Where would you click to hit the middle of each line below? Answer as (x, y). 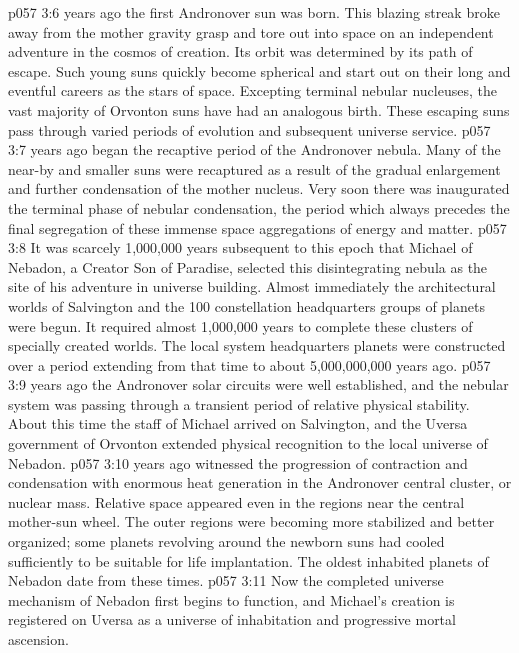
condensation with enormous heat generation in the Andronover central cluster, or (260, 482)
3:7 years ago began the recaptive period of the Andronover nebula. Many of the (254, 149)
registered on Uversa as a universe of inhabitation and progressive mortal (232, 619)
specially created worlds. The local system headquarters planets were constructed (257, 345)
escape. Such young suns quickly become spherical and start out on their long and (259, 70)
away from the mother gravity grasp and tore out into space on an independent (251, 31)
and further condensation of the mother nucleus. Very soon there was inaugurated (259, 188)
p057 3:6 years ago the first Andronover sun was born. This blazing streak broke (254, 12)
